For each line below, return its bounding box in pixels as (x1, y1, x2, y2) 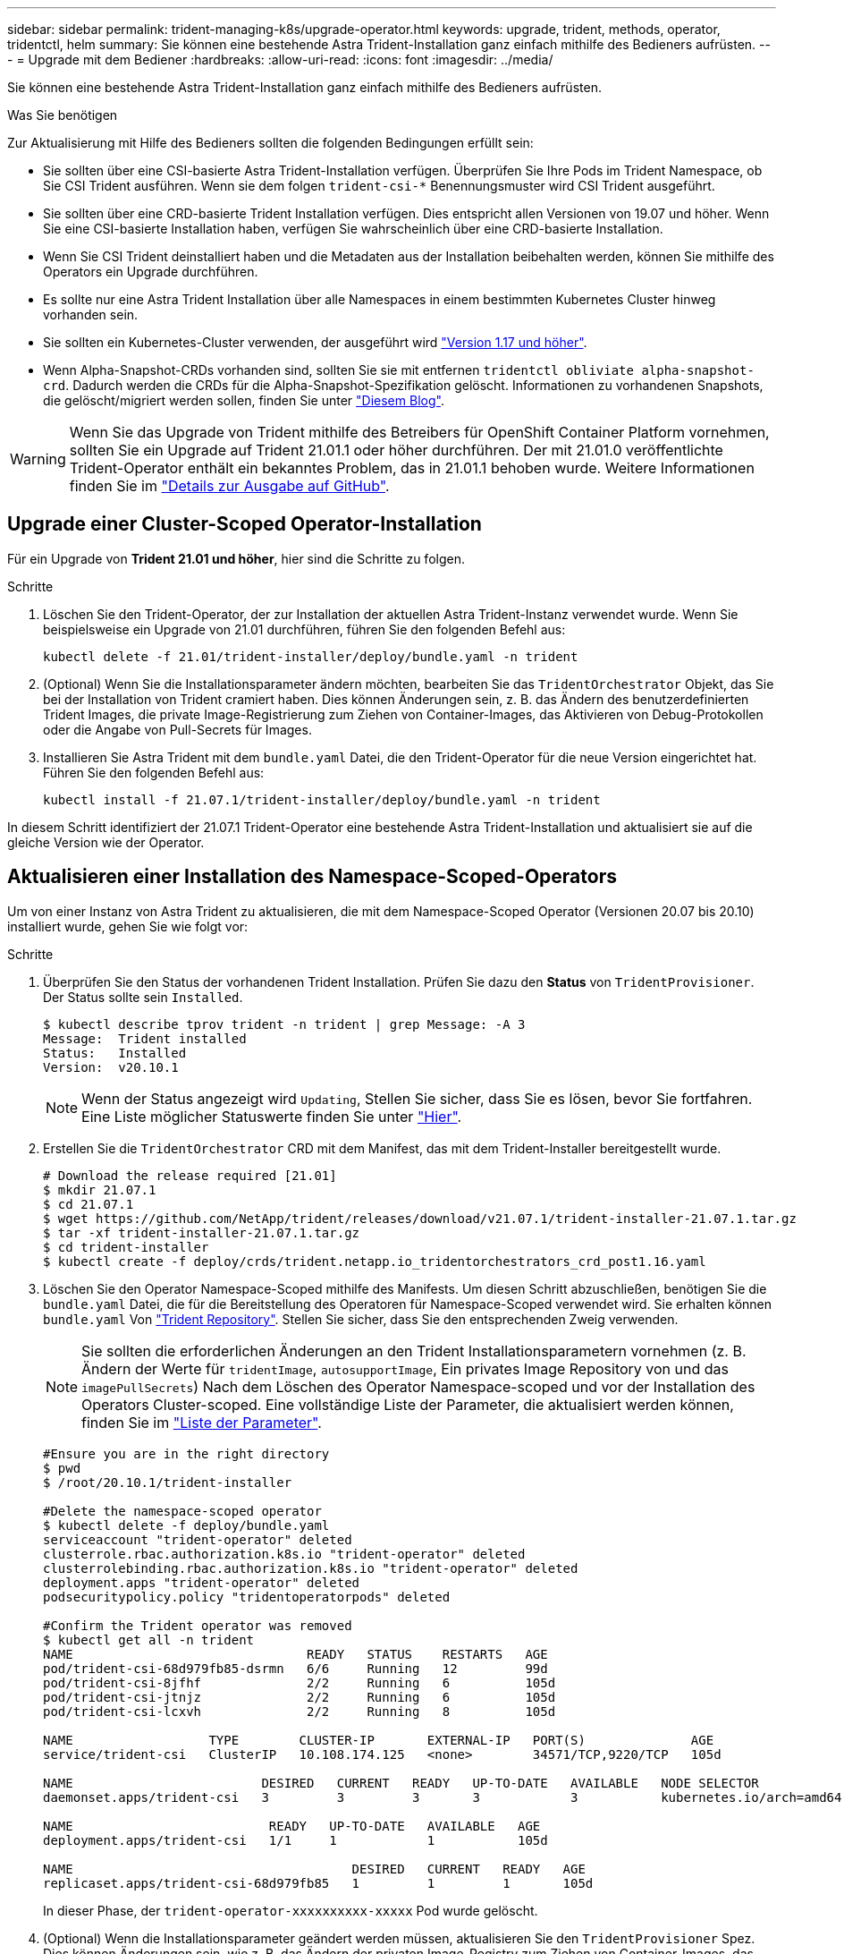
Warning (10, 450, 66, 468)
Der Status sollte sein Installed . (43, 989, 243, 1005)
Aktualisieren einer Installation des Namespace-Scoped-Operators (7, 865, 617, 888)
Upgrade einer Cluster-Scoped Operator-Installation (7, 513, 482, 536)
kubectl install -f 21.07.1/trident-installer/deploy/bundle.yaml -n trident (43, 792, 601, 807)
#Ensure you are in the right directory (43, 1446, 330, 1461)
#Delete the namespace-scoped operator (43, 1503, 322, 1518)
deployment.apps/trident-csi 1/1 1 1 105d (43, 1832, 548, 1848)
